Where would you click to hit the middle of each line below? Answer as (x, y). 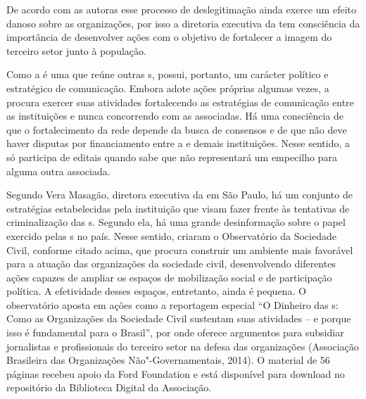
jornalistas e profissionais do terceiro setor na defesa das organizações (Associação (183, 346)
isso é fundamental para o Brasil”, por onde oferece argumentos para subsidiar (175, 332)
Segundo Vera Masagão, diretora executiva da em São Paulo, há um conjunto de (179, 195)
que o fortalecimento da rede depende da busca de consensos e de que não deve (177, 129)
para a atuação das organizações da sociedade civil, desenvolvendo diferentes (171, 264)
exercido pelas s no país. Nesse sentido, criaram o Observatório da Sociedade (171, 235)
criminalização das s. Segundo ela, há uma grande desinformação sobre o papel (176, 222)
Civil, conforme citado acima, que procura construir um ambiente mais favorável (180, 249)
